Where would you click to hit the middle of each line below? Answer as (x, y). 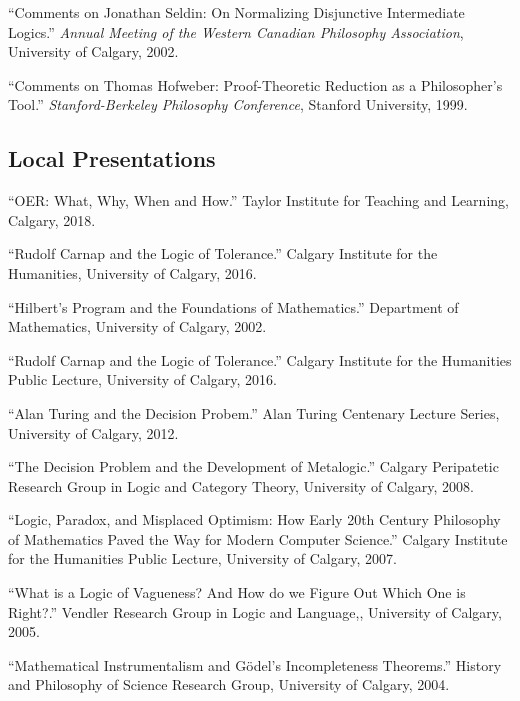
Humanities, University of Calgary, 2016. (132, 272)
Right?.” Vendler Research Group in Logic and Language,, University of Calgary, (255, 611)
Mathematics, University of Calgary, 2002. (137, 326)
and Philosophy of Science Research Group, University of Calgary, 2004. (229, 684)
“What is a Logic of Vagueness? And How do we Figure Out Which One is (237, 592)
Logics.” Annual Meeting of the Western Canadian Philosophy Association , (236, 31)
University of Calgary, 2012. (93, 432)
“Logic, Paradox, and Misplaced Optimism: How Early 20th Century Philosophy (254, 519)
